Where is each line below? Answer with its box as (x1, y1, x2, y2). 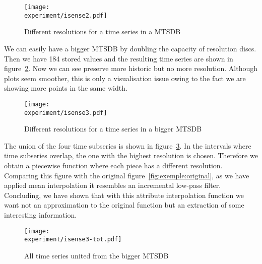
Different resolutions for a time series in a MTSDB (24, 26, 181, 37)
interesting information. (4, 209, 77, 220)
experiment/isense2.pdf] (24, 12, 107, 19)
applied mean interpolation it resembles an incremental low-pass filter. (4, 180, 221, 190)
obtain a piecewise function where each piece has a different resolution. (4, 160, 223, 170)
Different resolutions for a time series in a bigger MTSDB (24, 123, 202, 134)
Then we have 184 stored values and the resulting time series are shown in (4, 53, 233, 63)
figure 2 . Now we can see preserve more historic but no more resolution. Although (4, 63, 257, 74)
